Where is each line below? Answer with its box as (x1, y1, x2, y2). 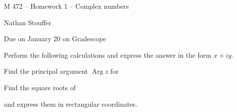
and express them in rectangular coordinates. (4, 98, 137, 109)
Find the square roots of (4, 82, 76, 92)
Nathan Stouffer (4, 17, 52, 27)
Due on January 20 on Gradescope (4, 33, 106, 44)
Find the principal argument (4, 66, 88, 76)
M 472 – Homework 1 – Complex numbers (4, 1, 129, 11)
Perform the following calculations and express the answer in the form (4, 49, 211, 60)
